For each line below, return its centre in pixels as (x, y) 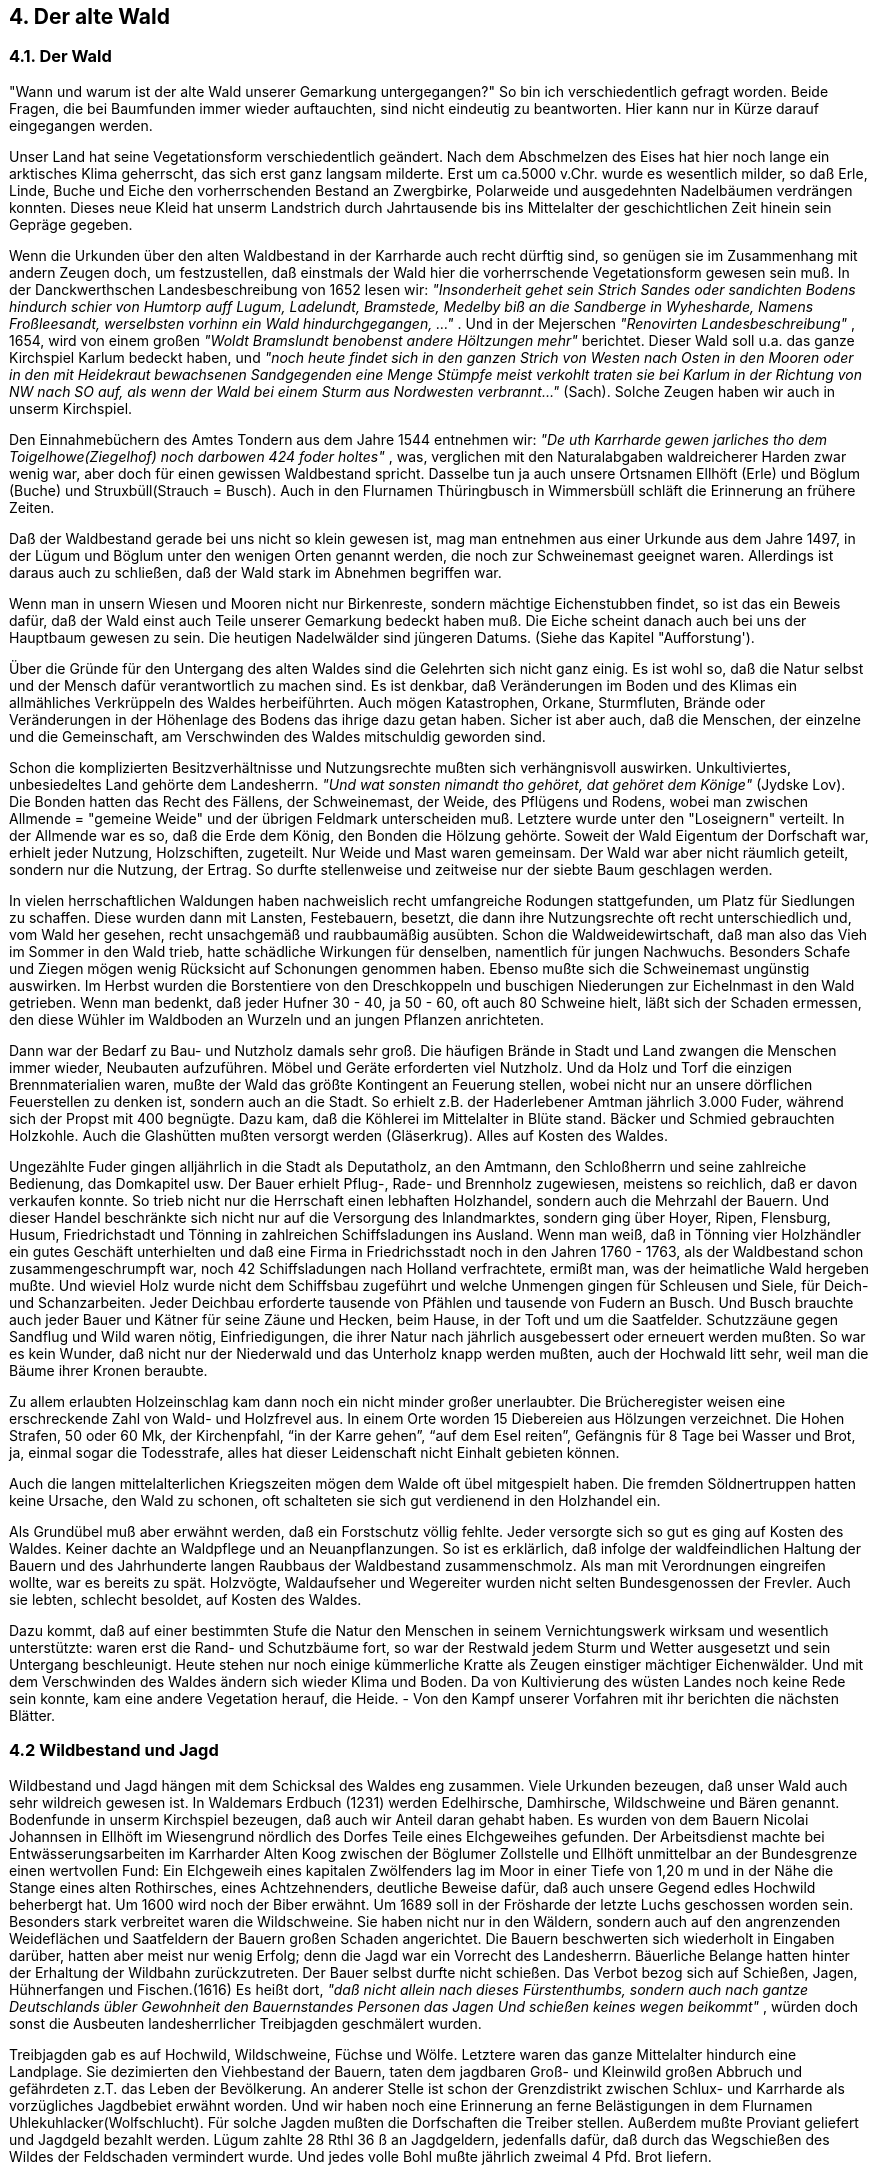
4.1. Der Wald (60, 56)
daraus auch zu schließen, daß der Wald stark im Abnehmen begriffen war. (255, 572)
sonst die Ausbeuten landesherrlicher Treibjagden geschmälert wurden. (245, 2023)
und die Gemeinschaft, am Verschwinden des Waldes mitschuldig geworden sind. (277, 736)
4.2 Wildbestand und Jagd (114, 1750)
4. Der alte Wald (89, 16)
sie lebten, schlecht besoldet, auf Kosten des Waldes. (185, 1599)
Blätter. (32, 1715)
